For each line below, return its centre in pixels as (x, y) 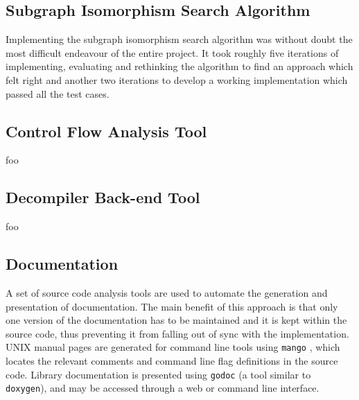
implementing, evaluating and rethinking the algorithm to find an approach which (179, 66)
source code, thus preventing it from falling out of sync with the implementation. (177, 333)
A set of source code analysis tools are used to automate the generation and (167, 292)
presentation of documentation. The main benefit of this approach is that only (172, 306)
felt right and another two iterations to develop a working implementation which (177, 79)
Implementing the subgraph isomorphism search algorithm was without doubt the (179, 39)
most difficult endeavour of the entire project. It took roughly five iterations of (172, 52)
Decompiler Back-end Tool (103, 197)
